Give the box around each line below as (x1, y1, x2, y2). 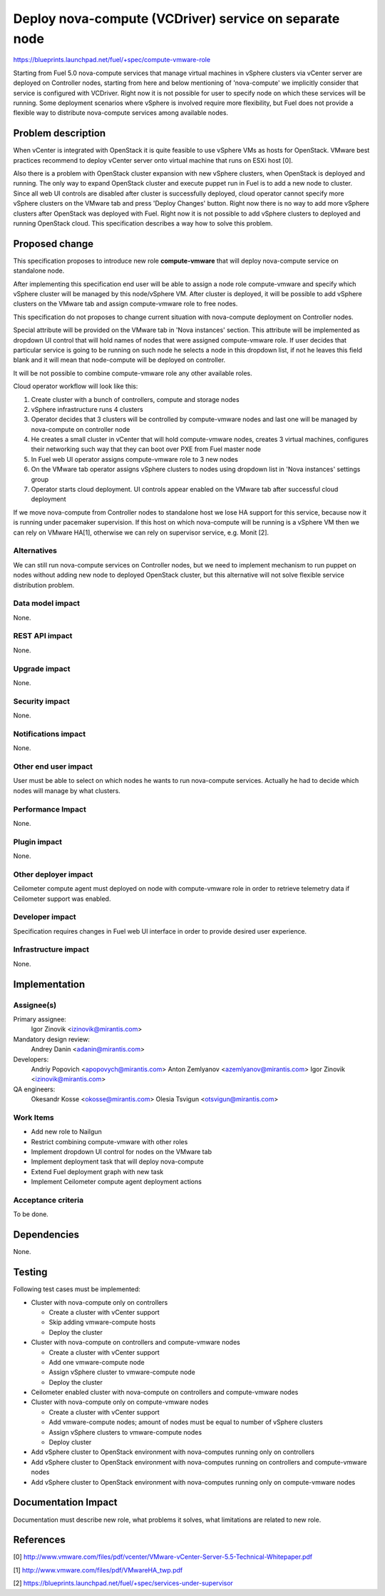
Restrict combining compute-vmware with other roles (31, 1137, 188, 1146)
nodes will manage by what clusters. (13, 786, 120, 795)
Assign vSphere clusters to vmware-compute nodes (48, 1428, 202, 1436)
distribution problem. (13, 580, 75, 589)
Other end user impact (13, 762, 93, 771)
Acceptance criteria (13, 1196, 84, 1205)
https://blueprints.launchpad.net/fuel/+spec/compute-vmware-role (13, 56, 210, 64)
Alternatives (13, 546, 57, 556)
